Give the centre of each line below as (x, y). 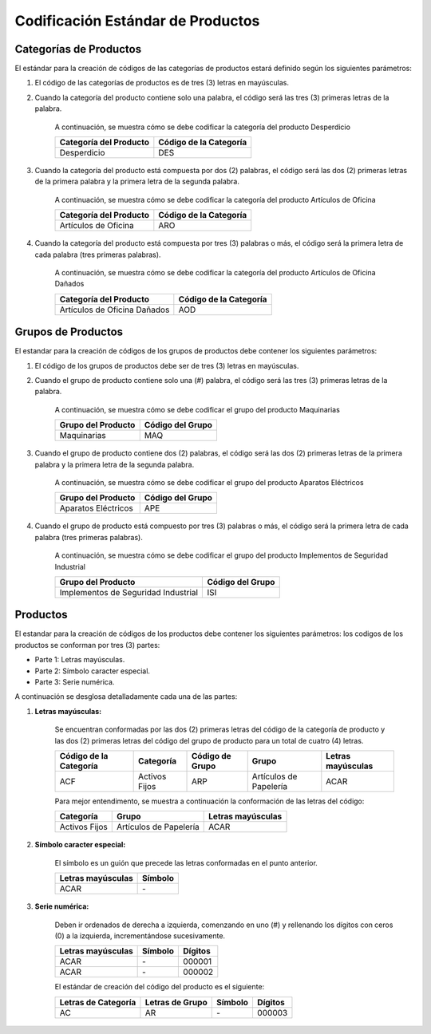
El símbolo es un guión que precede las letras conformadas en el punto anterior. (186, 862)
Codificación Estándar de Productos (137, 21)
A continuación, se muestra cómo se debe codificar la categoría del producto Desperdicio (203, 127)
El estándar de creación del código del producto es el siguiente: (160, 987)
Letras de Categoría (98, 1002)
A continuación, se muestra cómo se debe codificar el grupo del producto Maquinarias (198, 409)
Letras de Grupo (176, 1002)
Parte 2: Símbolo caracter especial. (93, 671)
